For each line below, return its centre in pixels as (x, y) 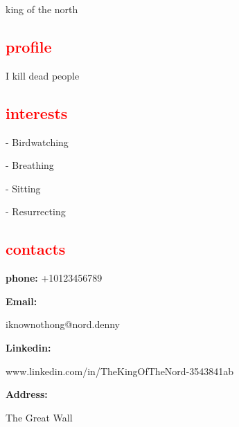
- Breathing (30, 165)
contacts (36, 249)
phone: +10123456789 (54, 278)
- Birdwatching (37, 142)
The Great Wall (39, 417)
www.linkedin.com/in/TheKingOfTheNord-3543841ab (120, 371)
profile (29, 46)
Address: (27, 394)
